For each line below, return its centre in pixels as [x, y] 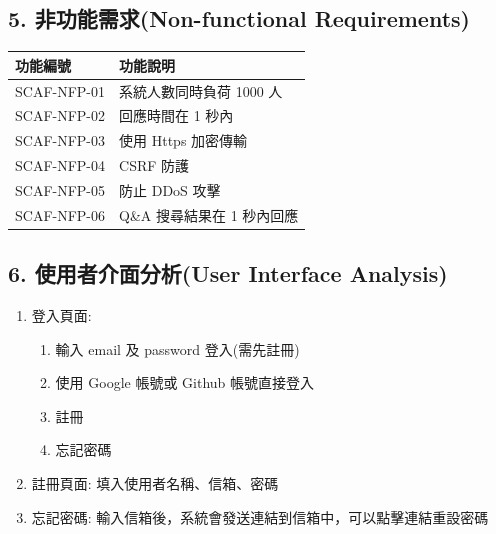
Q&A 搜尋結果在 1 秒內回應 [209, 214]
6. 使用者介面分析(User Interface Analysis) [228, 273]
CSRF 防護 [154, 165]
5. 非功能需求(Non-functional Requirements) [239, 18]
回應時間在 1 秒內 [176, 115]
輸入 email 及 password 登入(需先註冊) [177, 348]
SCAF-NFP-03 [60, 140]
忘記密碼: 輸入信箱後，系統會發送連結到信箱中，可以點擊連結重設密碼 [260, 516]
